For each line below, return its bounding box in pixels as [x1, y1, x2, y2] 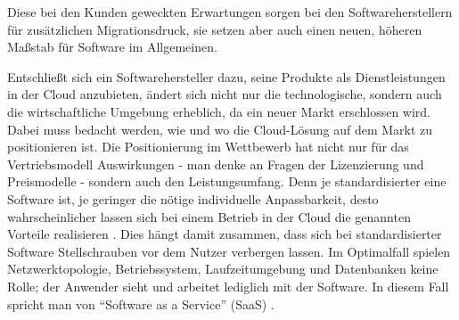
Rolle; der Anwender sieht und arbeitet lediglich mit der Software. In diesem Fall [7, 276, 449, 295]
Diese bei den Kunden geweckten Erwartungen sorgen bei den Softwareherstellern [7, 3, 453, 21]
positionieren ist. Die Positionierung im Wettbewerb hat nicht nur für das [7, 137, 409, 156]
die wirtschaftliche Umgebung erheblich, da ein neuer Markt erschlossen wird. [7, 102, 430, 120]
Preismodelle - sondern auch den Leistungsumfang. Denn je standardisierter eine [7, 172, 447, 191]
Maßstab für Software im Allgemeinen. [7, 37, 217, 56]
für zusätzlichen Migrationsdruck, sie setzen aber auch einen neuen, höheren [7, 20, 422, 38]
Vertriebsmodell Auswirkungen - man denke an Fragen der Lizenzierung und [7, 154, 424, 173]
